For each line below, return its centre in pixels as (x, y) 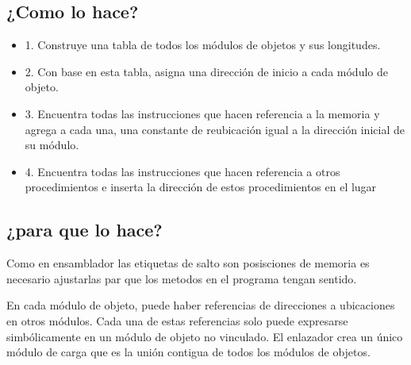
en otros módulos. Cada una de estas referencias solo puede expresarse (177, 320)
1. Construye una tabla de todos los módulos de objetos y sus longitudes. (203, 45)
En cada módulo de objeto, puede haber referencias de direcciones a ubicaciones (201, 305)
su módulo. (52, 145)
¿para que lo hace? (85, 230)
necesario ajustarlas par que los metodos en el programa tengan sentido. (182, 278)
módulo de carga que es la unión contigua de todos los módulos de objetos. (188, 352)
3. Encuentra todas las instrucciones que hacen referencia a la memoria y (202, 113)
